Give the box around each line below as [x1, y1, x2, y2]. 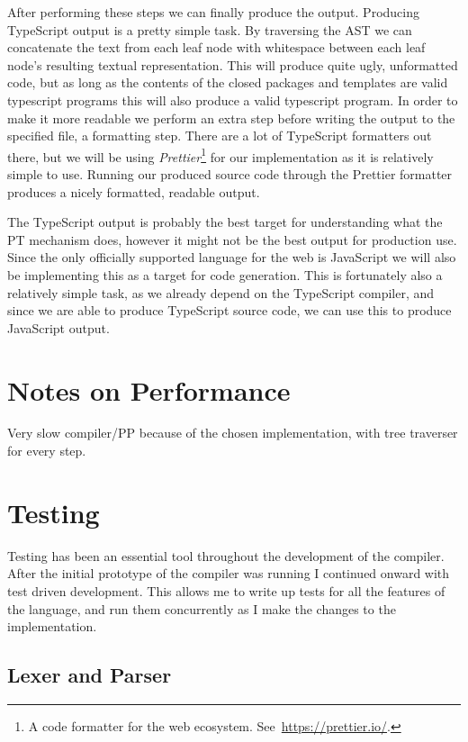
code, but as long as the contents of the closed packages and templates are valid [7, 73, 448, 92]
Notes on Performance [7, 371, 291, 408]
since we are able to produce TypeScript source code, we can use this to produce [7, 301, 452, 320]
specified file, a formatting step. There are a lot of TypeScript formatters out [7, 126, 432, 145]
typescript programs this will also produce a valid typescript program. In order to [7, 90, 458, 109]
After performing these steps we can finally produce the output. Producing [7, 3, 419, 21]
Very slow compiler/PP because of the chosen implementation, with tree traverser [7, 423, 458, 442]
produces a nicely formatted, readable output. [7, 182, 260, 201]
